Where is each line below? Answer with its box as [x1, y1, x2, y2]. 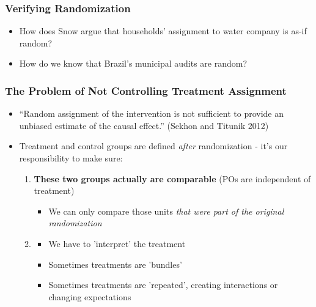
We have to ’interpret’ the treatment [48, 237, 186, 250]
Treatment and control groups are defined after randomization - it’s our [19, 139, 288, 152]
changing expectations [48, 290, 131, 303]
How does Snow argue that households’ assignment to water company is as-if [19, 24, 307, 37]
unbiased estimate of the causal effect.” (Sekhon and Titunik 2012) [19, 119, 269, 131]
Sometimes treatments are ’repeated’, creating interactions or [48, 278, 278, 291]
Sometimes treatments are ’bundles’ [48, 257, 182, 270]
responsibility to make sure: [19, 152, 123, 164]
